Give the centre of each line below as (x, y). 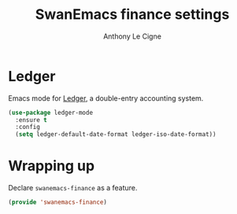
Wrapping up (52, 166)
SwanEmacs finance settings (132, 15)
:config (28, 127)
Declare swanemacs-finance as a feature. (73, 188)
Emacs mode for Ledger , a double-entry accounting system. (106, 98)
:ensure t (31, 120)
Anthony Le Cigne (132, 36)
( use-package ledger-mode (50, 113)
